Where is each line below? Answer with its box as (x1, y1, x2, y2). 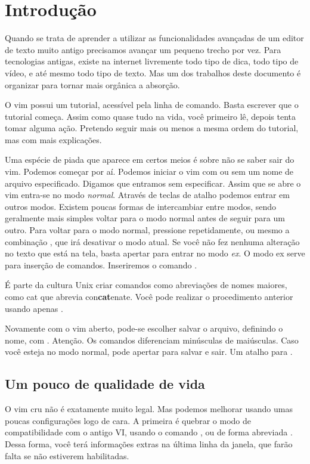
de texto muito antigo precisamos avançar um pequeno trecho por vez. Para (5, 43, 281, 55)
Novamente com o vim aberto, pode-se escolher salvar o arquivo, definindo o (5, 322, 283, 335)
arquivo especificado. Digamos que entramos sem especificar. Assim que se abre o (5, 177, 301, 189)
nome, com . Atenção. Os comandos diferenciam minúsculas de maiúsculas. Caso (5, 333, 299, 346)
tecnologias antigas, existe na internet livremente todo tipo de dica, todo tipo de (5, 55, 299, 67)
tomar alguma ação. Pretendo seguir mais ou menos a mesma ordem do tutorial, (5, 122, 299, 134)
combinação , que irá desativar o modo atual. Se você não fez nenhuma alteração (5, 235, 300, 248)
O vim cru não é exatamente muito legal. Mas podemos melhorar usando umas (5, 403, 293, 415)
